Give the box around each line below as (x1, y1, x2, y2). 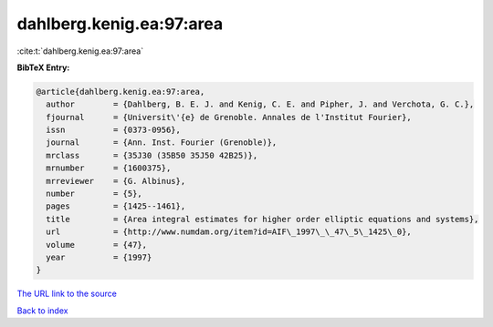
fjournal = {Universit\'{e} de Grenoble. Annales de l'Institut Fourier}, (46, 112, 413, 122)
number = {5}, (46, 189, 143, 199)
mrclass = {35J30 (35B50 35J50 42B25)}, (46, 150, 258, 160)
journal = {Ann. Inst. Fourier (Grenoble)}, (46, 138, 278, 148)
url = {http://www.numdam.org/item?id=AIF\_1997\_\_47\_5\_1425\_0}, (46, 227, 413, 237)
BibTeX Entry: (16, 62, 70, 73)
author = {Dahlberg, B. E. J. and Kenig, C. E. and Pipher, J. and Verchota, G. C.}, (46, 99, 475, 109)
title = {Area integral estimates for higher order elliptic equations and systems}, (46, 214, 479, 224)
